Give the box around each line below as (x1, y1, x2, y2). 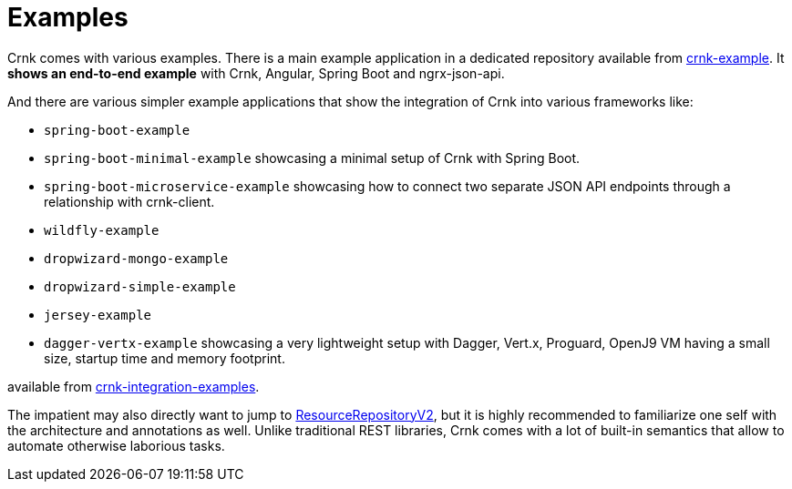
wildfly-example (44, 222, 159, 238)
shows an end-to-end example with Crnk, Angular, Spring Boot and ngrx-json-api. (7, 65, 505, 81)
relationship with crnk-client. (44, 193, 215, 209)
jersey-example (44, 307, 152, 322)
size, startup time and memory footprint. (44, 350, 285, 366)
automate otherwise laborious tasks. (7, 437, 225, 453)
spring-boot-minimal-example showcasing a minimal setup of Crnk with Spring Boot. (44, 149, 581, 166)
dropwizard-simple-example (44, 279, 236, 294)
